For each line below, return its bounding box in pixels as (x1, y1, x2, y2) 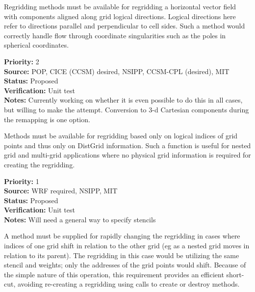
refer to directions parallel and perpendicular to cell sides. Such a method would (4, 21, 245, 31)
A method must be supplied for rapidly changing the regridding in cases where (4, 231, 240, 241)
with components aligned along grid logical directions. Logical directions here (4, 11, 236, 21)
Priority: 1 (4, 176, 39, 186)
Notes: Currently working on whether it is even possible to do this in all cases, (4, 95, 243, 105)
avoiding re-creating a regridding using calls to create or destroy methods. (17, 279, 240, 289)
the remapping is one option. (4, 114, 90, 124)
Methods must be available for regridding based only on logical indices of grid (4, 131, 238, 141)
